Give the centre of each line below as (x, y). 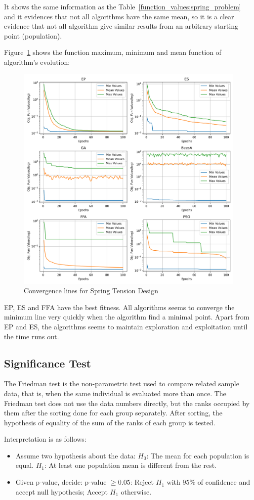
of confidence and (224, 482)
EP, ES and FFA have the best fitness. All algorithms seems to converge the (119, 307)
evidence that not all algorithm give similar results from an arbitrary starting (121, 26)
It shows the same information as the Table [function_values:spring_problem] (123, 6)
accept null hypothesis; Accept (62, 491)
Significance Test (48, 363)
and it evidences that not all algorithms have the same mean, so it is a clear (119, 16)
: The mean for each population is (198, 455)
